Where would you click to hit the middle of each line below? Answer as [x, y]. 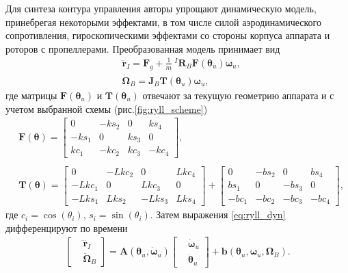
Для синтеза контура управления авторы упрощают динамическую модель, [161, 8]
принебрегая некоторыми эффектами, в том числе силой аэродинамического [163, 22]
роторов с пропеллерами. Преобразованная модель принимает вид [143, 48]
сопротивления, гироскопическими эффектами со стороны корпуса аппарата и [168, 35]
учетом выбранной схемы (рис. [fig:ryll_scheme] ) [107, 108]
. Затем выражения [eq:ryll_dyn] [218, 214]
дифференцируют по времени [67, 227]
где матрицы [31, 95]
